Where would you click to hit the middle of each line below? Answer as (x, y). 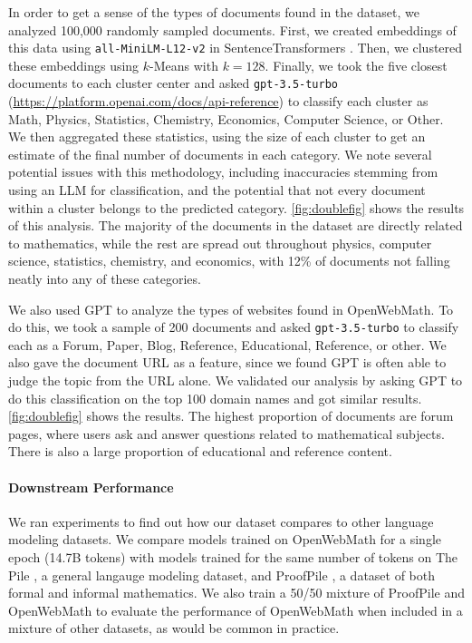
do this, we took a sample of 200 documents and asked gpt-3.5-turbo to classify (234, 327)
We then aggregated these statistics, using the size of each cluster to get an (217, 136)
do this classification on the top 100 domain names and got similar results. (215, 398)
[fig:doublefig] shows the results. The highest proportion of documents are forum (231, 416)
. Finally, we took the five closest (356, 65)
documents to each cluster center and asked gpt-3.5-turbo (173, 83)
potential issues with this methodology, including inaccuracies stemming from (223, 172)
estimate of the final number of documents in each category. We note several (220, 154)
